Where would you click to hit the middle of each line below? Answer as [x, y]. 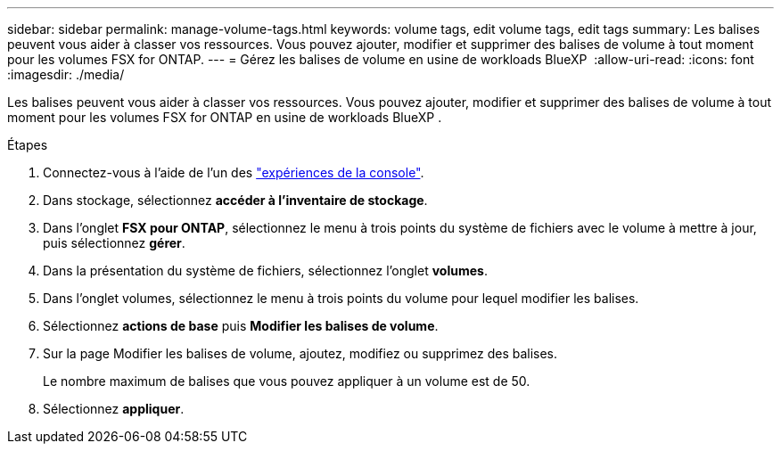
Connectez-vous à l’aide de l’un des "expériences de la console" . [234, 172]
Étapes [28, 145]
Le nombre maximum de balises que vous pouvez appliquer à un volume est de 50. [287, 381]
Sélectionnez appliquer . [114, 409]
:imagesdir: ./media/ [66, 74]
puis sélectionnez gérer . [114, 243]
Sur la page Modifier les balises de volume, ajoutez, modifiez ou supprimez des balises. [300, 353]
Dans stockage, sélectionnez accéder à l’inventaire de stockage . [235, 200]
